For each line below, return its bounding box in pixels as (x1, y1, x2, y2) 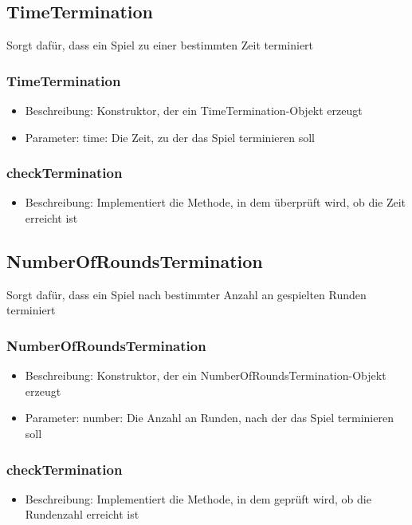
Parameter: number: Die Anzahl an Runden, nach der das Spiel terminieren (25, 409, 394, 426)
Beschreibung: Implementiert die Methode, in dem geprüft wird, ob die (25, 490, 371, 507)
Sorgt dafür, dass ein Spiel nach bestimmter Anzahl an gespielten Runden (6, 286, 367, 302)
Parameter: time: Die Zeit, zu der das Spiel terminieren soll (25, 128, 315, 145)
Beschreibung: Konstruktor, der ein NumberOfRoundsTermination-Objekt (25, 367, 386, 384)
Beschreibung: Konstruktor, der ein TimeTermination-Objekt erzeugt (25, 102, 363, 119)
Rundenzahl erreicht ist (25, 506, 139, 523)
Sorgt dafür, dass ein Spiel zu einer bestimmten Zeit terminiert (6, 37, 314, 53)
